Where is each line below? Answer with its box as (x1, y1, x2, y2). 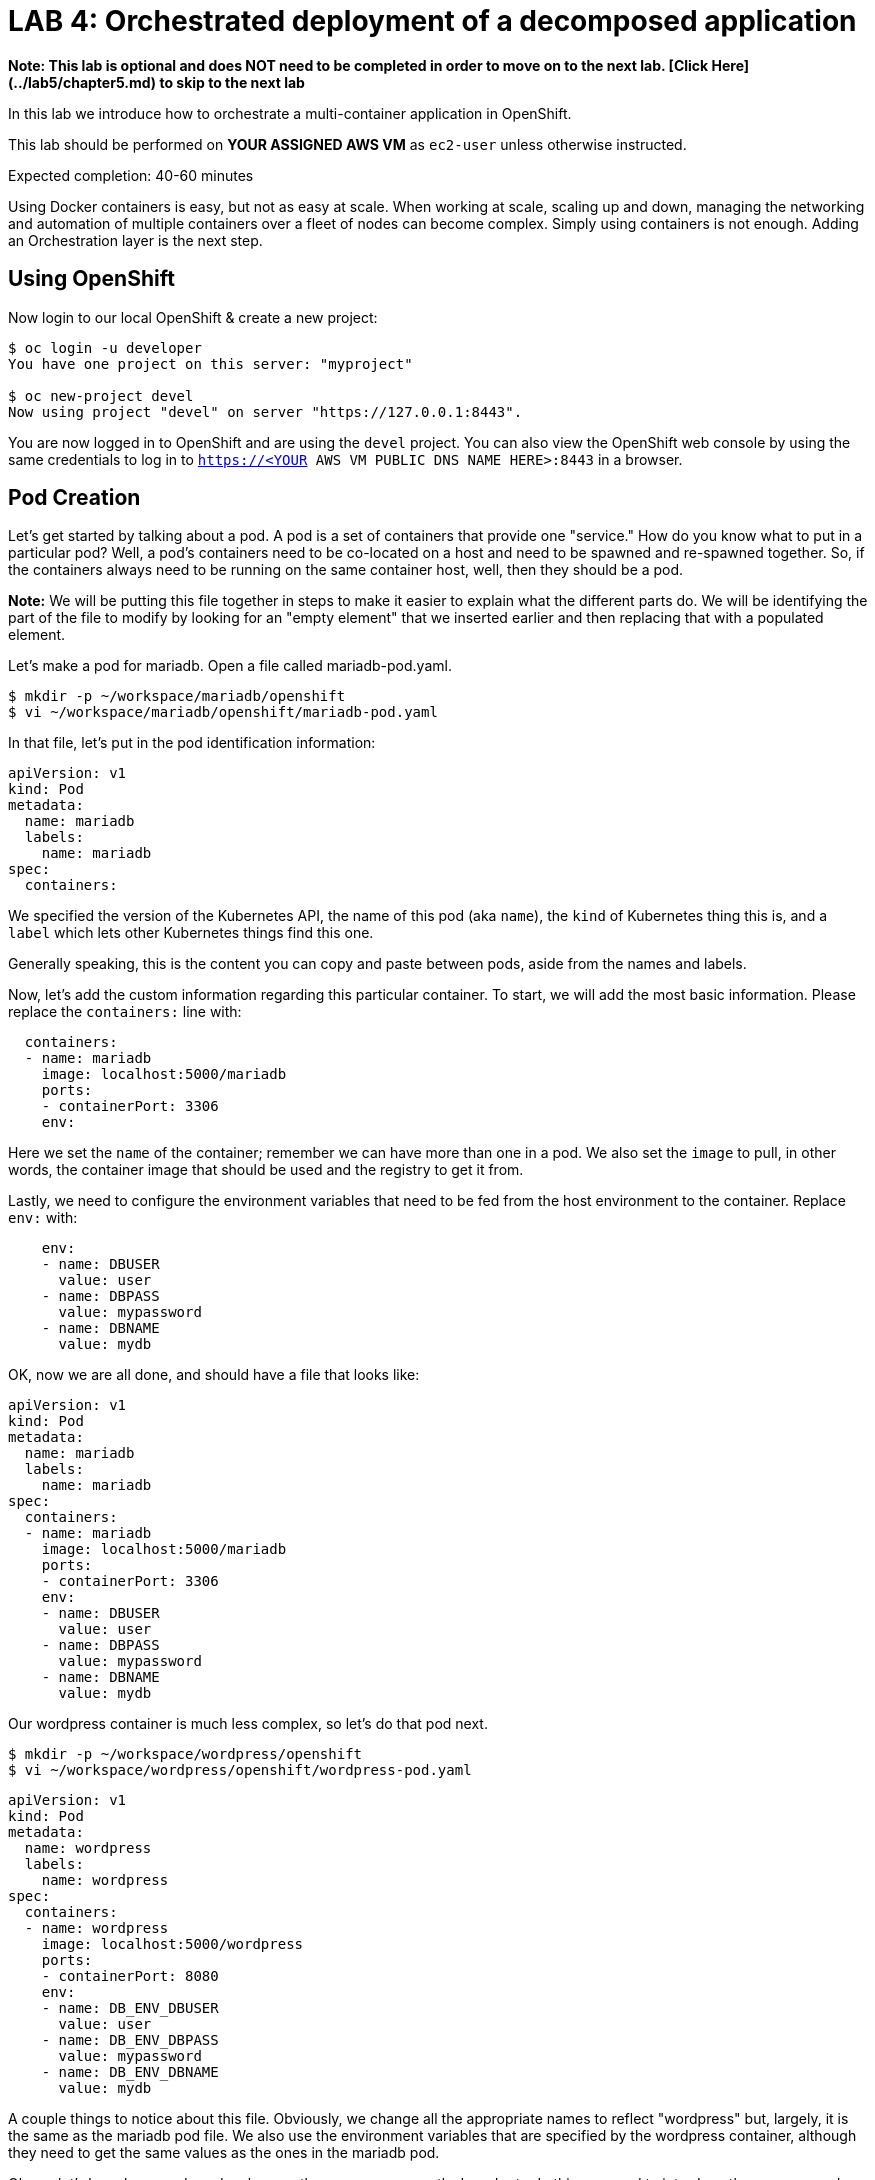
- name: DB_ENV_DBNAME (41, 2064, 219, 2081)
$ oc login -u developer (8, 339, 202, 356)
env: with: (8, 1209, 78, 1227)
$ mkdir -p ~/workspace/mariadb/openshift (8, 688, 346, 705)
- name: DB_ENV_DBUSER (41, 2000, 219, 2017)
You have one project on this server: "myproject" (8, 355, 413, 372)
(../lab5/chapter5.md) (8, 73, 157, 91)
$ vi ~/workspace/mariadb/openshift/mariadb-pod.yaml (8, 704, 438, 721)
